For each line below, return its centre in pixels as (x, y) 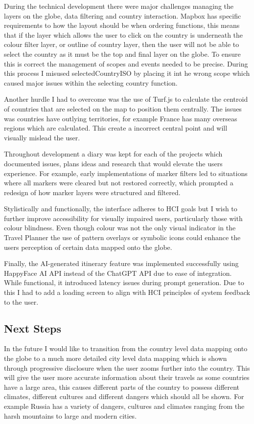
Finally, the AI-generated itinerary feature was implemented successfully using (121, 263)
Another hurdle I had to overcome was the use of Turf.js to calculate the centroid (126, 99)
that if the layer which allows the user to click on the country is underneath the (124, 34)
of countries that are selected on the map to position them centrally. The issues (123, 108)
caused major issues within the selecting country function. (91, 82)
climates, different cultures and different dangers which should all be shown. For (124, 396)
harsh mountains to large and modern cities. (70, 415)
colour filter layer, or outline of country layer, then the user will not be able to (122, 44)
